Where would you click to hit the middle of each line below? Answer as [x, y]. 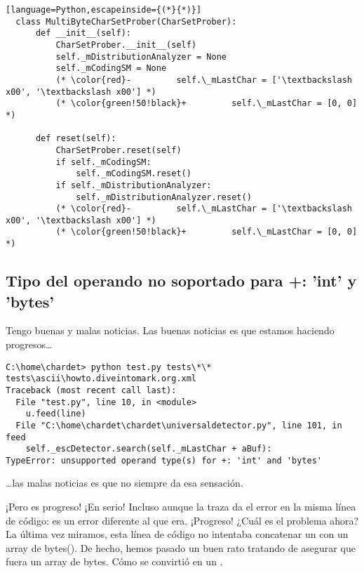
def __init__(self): [83, 33]
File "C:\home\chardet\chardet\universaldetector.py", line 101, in [179, 425]
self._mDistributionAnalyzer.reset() [164, 197]
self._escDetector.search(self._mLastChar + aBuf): [149, 449]
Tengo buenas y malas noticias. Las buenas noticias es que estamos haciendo [170, 330]
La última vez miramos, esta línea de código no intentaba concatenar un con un [177, 534]
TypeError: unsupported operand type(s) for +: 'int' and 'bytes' [164, 460]
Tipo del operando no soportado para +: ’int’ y [181, 281]
